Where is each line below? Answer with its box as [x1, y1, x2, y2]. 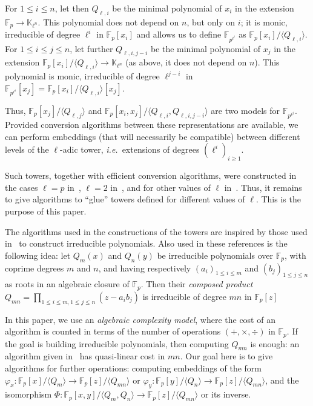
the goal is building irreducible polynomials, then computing [5, 337, 229, 350]
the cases [5, 181, 38, 193]
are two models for [211, 104, 280, 116]
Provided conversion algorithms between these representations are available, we [5, 118, 298, 131]
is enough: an [250, 337, 300, 350]
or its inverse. [200, 388, 251, 401]
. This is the [255, 193, 301, 205]
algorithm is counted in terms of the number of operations [5, 325, 221, 338]
